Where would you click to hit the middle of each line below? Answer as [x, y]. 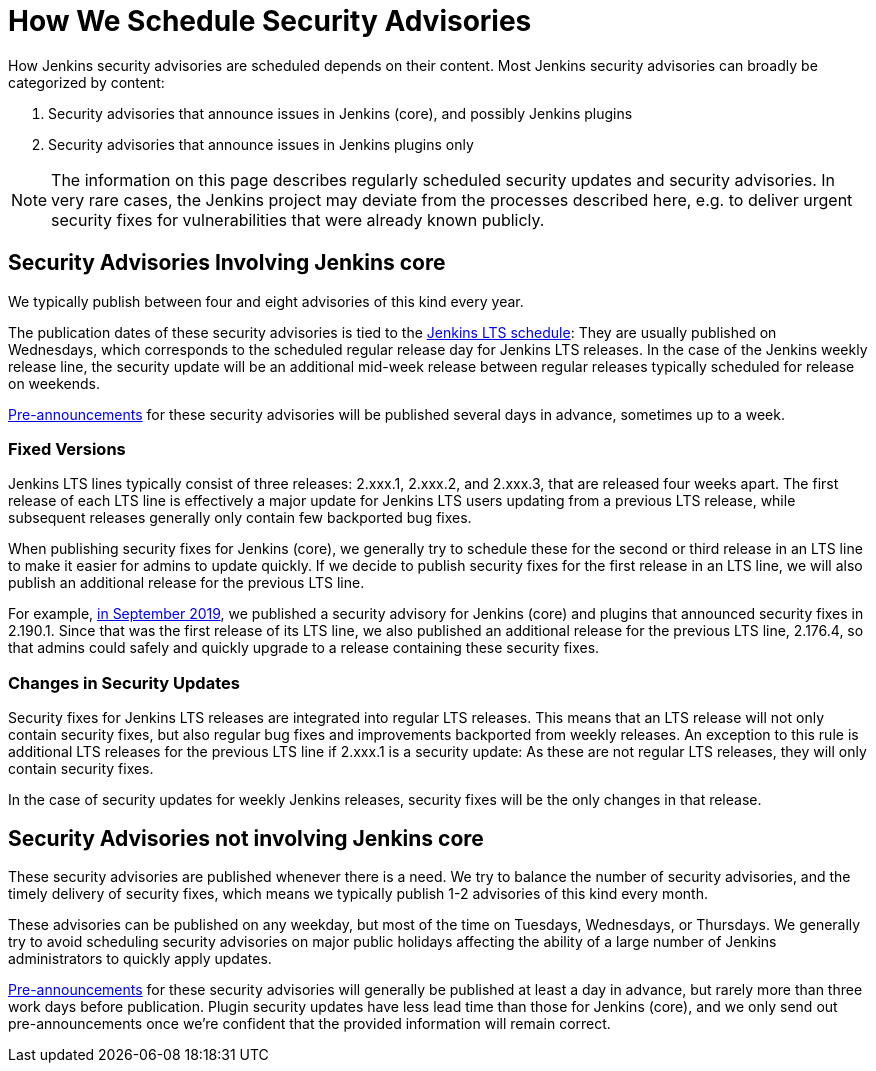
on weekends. [54, 383]
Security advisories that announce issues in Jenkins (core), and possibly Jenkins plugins [340, 113]
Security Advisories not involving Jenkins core [246, 838]
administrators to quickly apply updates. [140, 958]
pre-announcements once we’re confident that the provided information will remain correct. [309, 1023]
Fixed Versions [67, 448]
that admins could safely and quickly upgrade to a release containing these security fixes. [304, 648]
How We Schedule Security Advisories [270, 21]
